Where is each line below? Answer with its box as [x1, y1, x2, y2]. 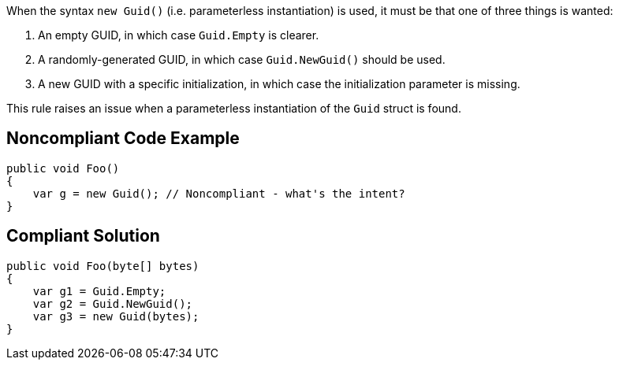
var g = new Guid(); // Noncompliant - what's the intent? [32, 187, 405, 200]
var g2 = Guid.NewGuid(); [32, 297, 193, 310]
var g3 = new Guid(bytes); [32, 309, 199, 323]
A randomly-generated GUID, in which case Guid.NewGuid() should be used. [38, 53, 446, 66]
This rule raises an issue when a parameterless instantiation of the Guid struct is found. [6, 102, 461, 115]
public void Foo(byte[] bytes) [6, 259, 199, 272]
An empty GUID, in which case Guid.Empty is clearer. [38, 28, 319, 42]
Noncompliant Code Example [6, 128, 240, 149]
